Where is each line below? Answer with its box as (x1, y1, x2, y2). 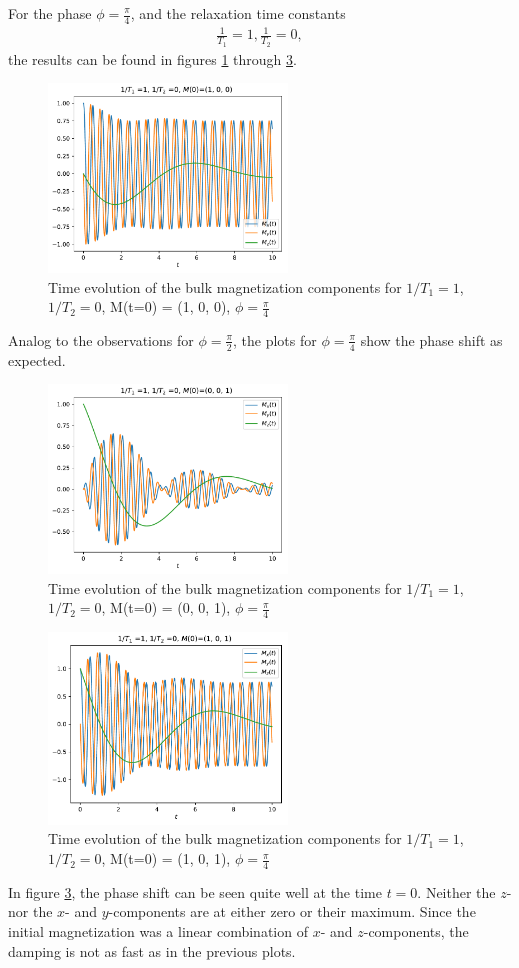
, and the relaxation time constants (130, 3, 346, 23)
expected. (8, 349, 66, 370)
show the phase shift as (360, 329, 503, 350)
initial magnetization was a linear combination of (8, 921, 308, 942)
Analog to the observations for (8, 329, 194, 350)
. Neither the (417, 881, 496, 902)
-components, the (363, 921, 469, 942)
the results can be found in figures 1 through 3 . (8, 48, 297, 69)
